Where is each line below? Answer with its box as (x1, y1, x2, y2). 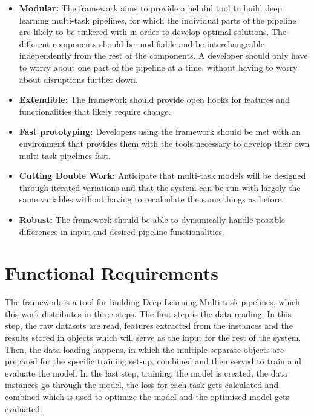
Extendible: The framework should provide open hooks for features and (19, 93, 290, 106)
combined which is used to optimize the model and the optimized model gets (5, 390, 289, 402)
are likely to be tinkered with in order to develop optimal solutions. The (19, 25, 287, 38)
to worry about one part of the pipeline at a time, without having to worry (19, 60, 298, 73)
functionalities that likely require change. (19, 105, 171, 117)
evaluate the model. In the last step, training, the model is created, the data (5, 366, 287, 379)
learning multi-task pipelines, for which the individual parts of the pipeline (19, 13, 296, 26)
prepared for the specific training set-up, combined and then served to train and (5, 355, 302, 367)
